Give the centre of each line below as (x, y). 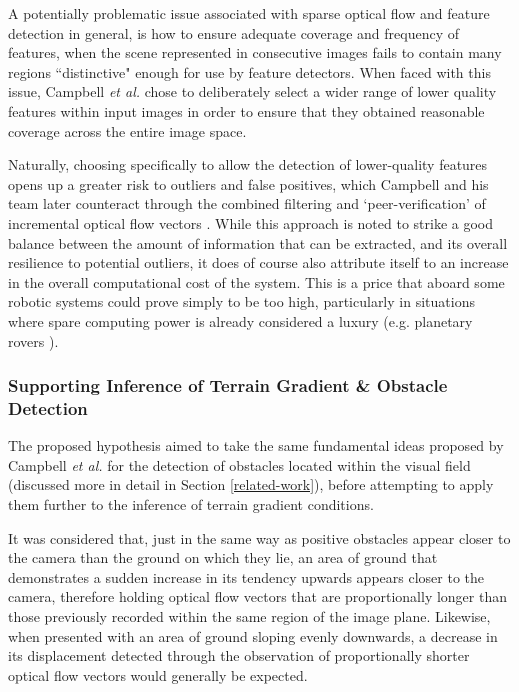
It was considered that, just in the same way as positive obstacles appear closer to (259, 537)
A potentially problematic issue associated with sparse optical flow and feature (249, 13)
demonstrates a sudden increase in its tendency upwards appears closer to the (246, 576)
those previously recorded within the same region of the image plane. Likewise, (249, 615)
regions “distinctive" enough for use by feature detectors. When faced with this (249, 71)
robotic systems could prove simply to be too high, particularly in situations (241, 301)
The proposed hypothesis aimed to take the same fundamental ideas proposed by (256, 445)
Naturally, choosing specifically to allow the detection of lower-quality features (248, 164)
